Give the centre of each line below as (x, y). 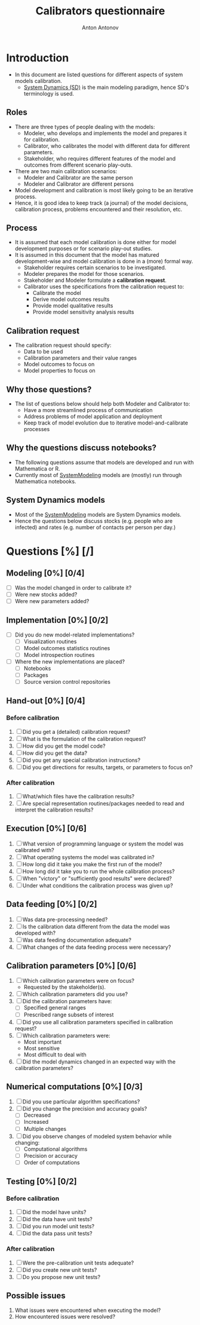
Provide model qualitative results (73, 306)
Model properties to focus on (59, 371)
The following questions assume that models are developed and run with (104, 462)
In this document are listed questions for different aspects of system (99, 74)
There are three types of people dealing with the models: (85, 127)
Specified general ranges (55, 1008)
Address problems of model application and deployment (93, 416)
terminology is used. (49, 93)
